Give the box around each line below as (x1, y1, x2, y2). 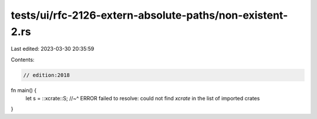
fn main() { (11, 86, 37, 93)
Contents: (11, 56, 35, 63)
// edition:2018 (23, 72, 70, 78)
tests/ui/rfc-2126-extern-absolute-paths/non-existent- (11, 9, 288, 22)
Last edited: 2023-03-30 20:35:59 (11, 45, 95, 52)
